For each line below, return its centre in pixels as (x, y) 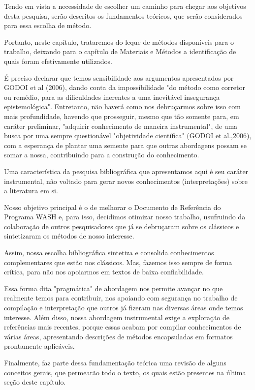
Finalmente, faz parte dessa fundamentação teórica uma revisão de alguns (115, 362)
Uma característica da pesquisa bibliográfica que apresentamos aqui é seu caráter (126, 171)
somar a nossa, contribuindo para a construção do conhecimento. (102, 155)
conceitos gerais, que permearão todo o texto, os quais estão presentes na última (125, 372)
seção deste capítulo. (35, 382)
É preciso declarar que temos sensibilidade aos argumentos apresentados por (119, 77)
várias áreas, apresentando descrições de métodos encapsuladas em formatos (118, 336)
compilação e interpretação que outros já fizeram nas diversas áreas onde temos (124, 308)
